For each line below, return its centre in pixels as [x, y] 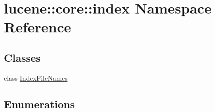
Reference [38, 27]
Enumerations [40, 104]
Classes [22, 57]
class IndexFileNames [36, 77]
